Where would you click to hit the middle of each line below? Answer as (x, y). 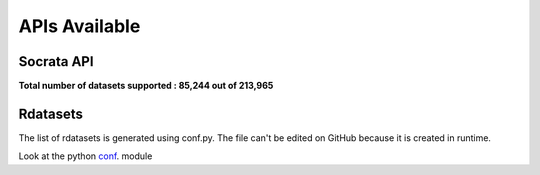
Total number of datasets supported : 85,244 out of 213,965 (146, 86)
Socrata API (56, 61)
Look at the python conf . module (85, 156)
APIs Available (79, 26)
